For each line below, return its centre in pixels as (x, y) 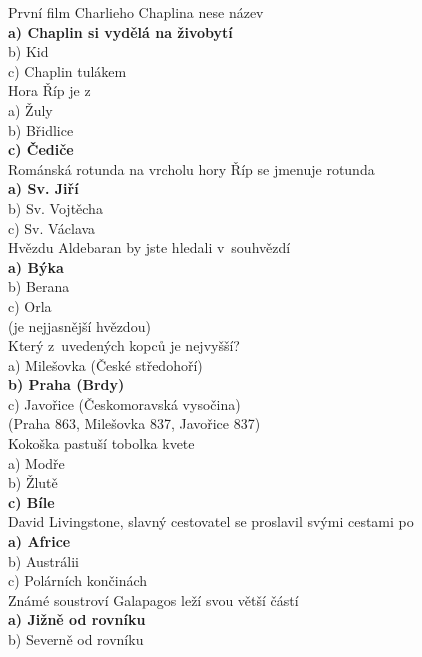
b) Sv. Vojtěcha (55, 207)
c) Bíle (31, 501)
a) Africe (39, 541)
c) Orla (30, 305)
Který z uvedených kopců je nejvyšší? (124, 345)
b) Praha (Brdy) (66, 384)
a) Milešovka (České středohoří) (105, 364)
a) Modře (36, 462)
